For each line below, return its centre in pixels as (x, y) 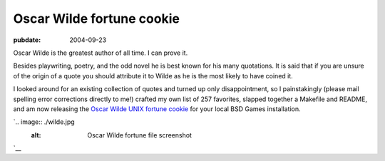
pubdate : (27, 40)
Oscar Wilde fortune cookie (96, 19)
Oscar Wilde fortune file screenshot (140, 135)
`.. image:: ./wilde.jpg (44, 122)
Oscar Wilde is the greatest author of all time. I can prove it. (101, 53)
